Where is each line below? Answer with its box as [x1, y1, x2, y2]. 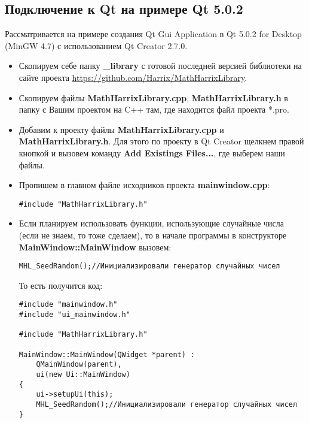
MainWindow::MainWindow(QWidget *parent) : [19, 350, 195, 359]
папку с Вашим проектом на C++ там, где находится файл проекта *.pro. [19, 103, 289, 116]
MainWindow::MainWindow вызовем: [19, 240, 172, 253]
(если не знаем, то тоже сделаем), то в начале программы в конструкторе [19, 228, 287, 241]
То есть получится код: [19, 279, 103, 291]
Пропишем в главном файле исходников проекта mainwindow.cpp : [19, 179, 270, 191]
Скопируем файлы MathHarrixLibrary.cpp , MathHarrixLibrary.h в [19, 91, 288, 104]
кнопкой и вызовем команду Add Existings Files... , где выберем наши [19, 146, 285, 159]
